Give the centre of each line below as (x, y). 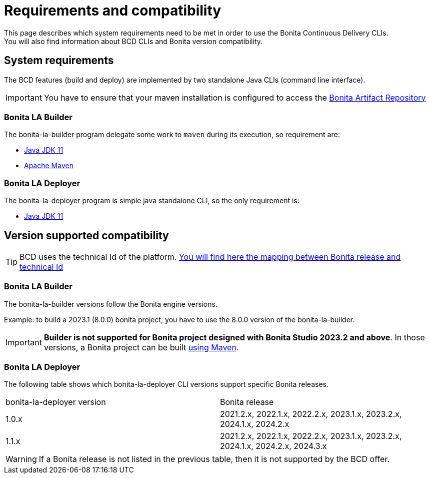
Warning (21, 459)
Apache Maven (49, 166)
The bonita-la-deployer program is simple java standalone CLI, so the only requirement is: (152, 201)
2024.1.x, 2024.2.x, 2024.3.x (273, 446)
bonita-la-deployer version (56, 402)
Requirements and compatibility (113, 11)
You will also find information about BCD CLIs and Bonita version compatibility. (133, 41)
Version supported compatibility (86, 235)
